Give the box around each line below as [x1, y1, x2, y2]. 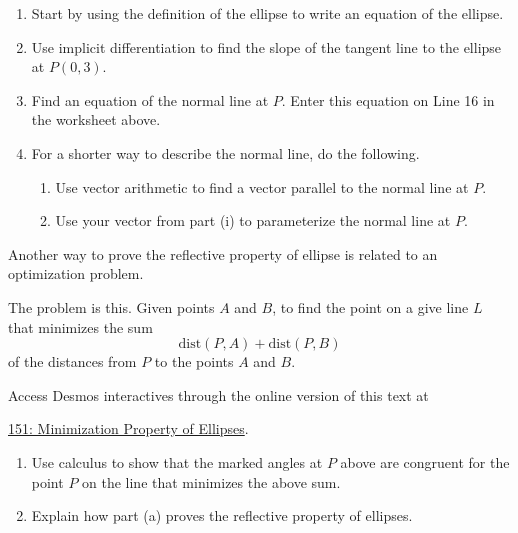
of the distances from [8, 351, 137, 372]
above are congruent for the [340, 451, 510, 472]
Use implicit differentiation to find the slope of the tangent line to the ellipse [31, 36, 502, 57]
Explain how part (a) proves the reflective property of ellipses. [31, 505, 413, 526]
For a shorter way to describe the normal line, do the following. [31, 142, 420, 163]
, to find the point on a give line [272, 296, 469, 317]
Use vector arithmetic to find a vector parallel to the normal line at [55, 176, 469, 197]
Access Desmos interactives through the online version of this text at [8, 384, 429, 405]
